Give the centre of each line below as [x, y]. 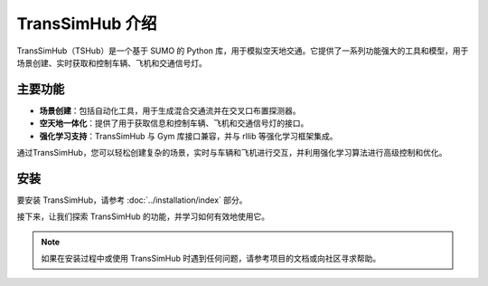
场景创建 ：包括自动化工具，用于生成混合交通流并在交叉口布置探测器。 [170, 110]
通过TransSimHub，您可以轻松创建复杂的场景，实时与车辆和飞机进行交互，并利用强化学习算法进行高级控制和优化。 [232, 153]
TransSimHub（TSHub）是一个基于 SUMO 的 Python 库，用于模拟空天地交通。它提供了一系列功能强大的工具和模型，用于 [243, 51]
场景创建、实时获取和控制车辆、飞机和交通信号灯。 [112, 62]
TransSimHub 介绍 [87, 24]
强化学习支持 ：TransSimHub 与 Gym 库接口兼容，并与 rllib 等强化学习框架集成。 [188, 136]
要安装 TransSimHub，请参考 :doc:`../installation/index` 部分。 [132, 200]
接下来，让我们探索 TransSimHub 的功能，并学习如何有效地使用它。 [143, 216]
